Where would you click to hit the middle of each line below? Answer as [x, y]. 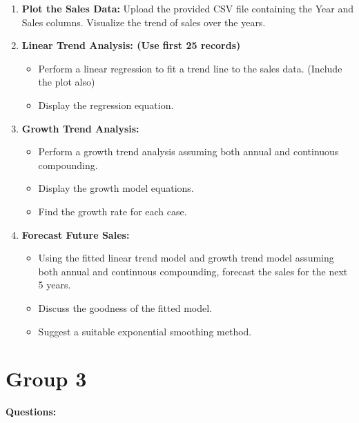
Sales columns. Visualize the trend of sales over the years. [144, 22]
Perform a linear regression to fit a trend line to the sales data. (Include [190, 68]
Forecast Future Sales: [76, 234]
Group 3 [46, 378]
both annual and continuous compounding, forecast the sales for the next [193, 271]
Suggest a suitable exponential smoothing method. [145, 331]
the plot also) [67, 82]
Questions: [31, 412]
